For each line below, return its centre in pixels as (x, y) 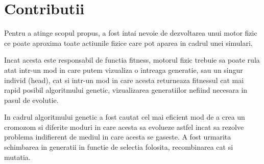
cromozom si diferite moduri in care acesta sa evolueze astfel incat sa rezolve (124, 127)
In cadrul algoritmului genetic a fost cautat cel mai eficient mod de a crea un (125, 117)
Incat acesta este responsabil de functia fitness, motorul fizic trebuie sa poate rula (132, 60)
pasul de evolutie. (31, 100)
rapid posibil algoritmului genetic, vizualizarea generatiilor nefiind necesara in (126, 90)
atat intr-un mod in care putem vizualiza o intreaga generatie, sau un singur (124, 70)
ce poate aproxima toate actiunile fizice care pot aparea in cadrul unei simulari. (128, 43)
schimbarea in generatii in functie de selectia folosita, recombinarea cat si (119, 147)
